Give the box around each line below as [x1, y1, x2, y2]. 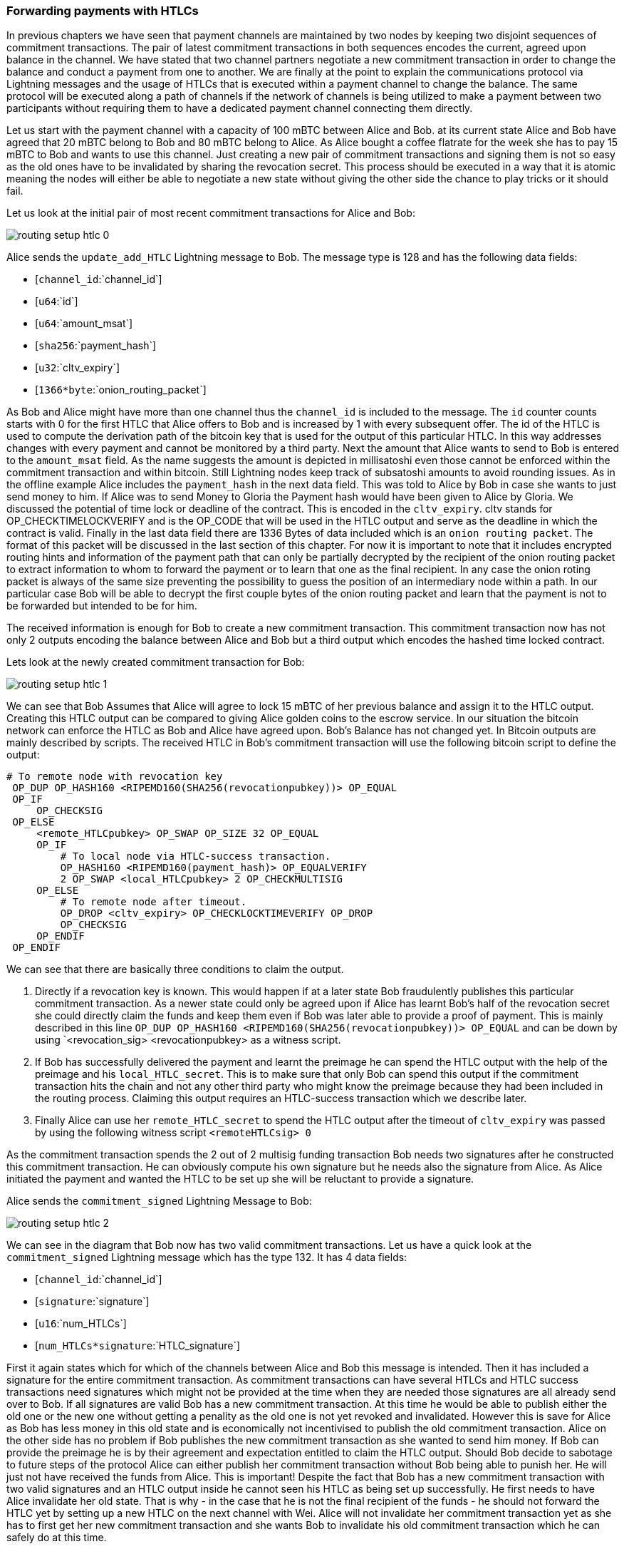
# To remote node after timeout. [60, 896, 247, 908]
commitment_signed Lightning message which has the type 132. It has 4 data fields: [6, 1251, 407, 1264]
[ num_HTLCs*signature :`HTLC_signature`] [35, 1339, 241, 1352]
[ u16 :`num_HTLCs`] [35, 1317, 127, 1330]
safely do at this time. [6, 1531, 107, 1544]
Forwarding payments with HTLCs [6, 4, 199, 18]
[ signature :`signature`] [35, 1295, 150, 1308]
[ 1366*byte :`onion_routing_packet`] [35, 384, 207, 396]
